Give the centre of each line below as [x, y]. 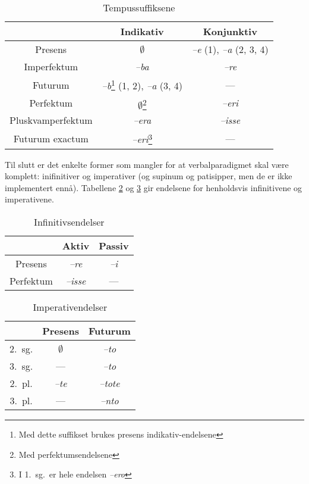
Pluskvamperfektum [51, 120]
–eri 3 [142, 138]
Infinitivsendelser [69, 222]
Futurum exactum [51, 138]
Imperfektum [51, 66]
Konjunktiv [230, 31]
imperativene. [29, 199]
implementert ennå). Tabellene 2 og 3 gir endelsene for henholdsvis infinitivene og [154, 187]
